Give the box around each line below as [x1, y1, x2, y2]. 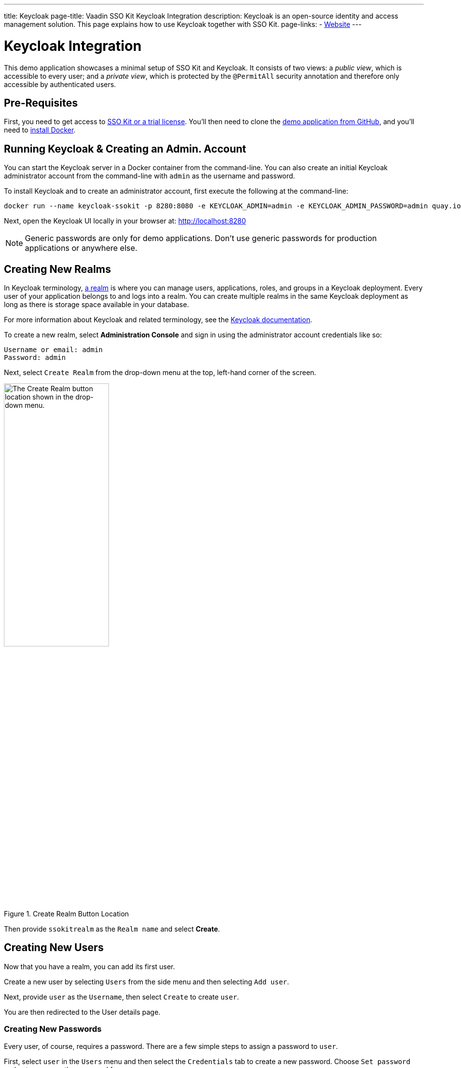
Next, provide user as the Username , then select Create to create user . [4, 992, 239, 1001]
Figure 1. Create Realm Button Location [4, 910, 129, 918]
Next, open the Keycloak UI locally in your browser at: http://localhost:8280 [4, 217, 246, 225]
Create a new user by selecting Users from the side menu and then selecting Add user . [4, 977, 289, 986]
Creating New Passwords [4, 1024, 102, 1034]
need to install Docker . [4, 126, 76, 134]
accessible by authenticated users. [4, 80, 116, 89]
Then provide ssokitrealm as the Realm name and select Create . [4, 925, 220, 934]
